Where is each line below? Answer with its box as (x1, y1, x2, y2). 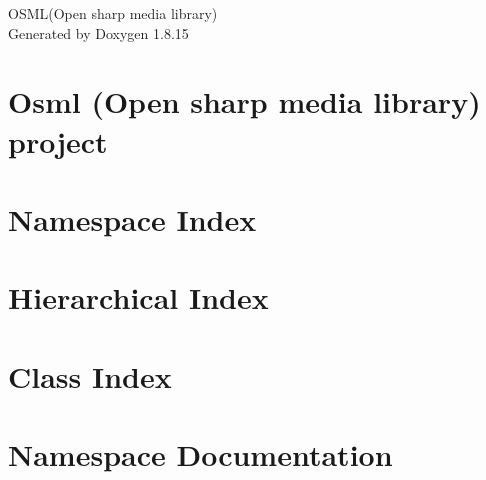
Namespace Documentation (8, 434, 393, 475)
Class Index (8, 355, 172, 396)
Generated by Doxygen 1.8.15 (8, 22, 189, 43)
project (8, 120, 108, 161)
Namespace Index (8, 198, 257, 239)
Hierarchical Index (8, 277, 269, 318)
